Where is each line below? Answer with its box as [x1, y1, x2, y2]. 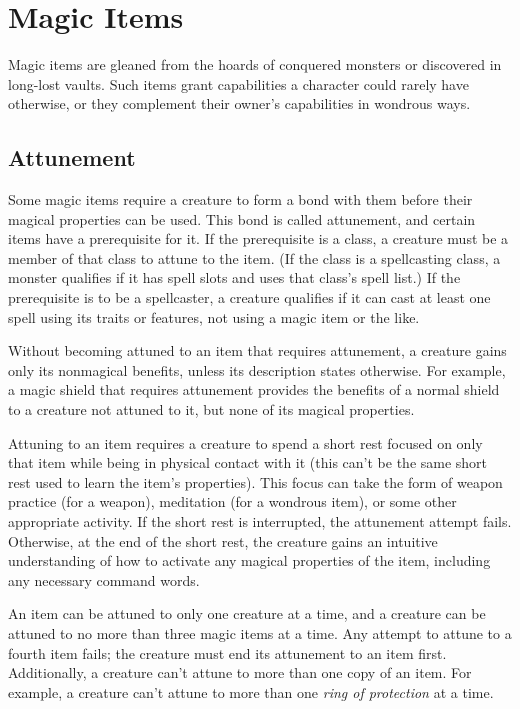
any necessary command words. [8, 569, 200, 590]
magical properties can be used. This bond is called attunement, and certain [8, 208, 476, 229]
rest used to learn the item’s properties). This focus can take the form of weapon [8, 471, 503, 492]
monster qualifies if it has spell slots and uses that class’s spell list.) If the [8, 267, 461, 288]
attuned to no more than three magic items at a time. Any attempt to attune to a [8, 622, 512, 643]
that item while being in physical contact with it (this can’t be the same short [8, 452, 488, 473]
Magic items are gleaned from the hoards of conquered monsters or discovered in [8, 54, 502, 75]
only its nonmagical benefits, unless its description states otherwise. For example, [8, 359, 506, 380]
